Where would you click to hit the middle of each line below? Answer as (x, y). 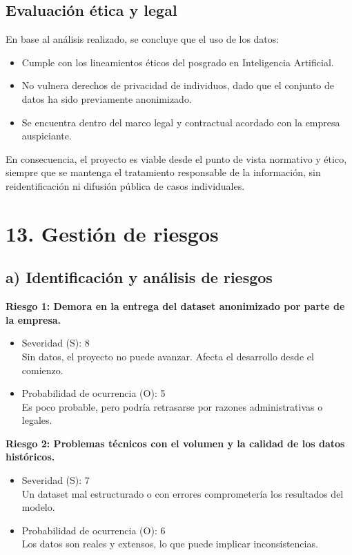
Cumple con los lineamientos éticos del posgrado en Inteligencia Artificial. (178, 62)
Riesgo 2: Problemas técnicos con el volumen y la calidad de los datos (175, 443)
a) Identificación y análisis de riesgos (139, 277)
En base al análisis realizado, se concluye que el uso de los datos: (143, 39)
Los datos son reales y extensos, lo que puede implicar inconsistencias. (170, 544)
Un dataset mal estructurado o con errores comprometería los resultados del (183, 493)
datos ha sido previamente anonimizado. (107, 98)
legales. (37, 420)
